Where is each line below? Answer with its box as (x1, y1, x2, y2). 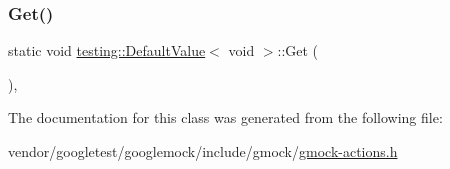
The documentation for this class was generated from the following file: (8, 107, 443, 128)
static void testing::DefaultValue (8, 40, 206, 61)
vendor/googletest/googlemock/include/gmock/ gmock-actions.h (8, 141, 398, 161)
